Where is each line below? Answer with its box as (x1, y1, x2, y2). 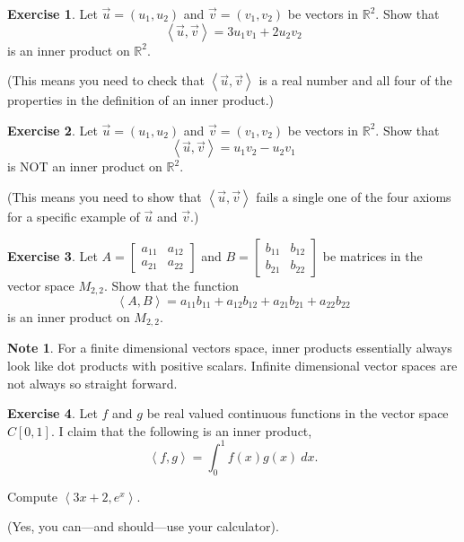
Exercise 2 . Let (7, 120, 98, 139)
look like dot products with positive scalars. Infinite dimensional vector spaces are (7, 356, 458, 375)
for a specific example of (7, 206, 140, 225)
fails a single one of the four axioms (256, 187, 451, 205)
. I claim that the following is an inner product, (50, 421, 312, 440)
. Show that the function (104, 275, 240, 294)
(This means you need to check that (7, 71, 205, 90)
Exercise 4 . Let (7, 404, 98, 423)
